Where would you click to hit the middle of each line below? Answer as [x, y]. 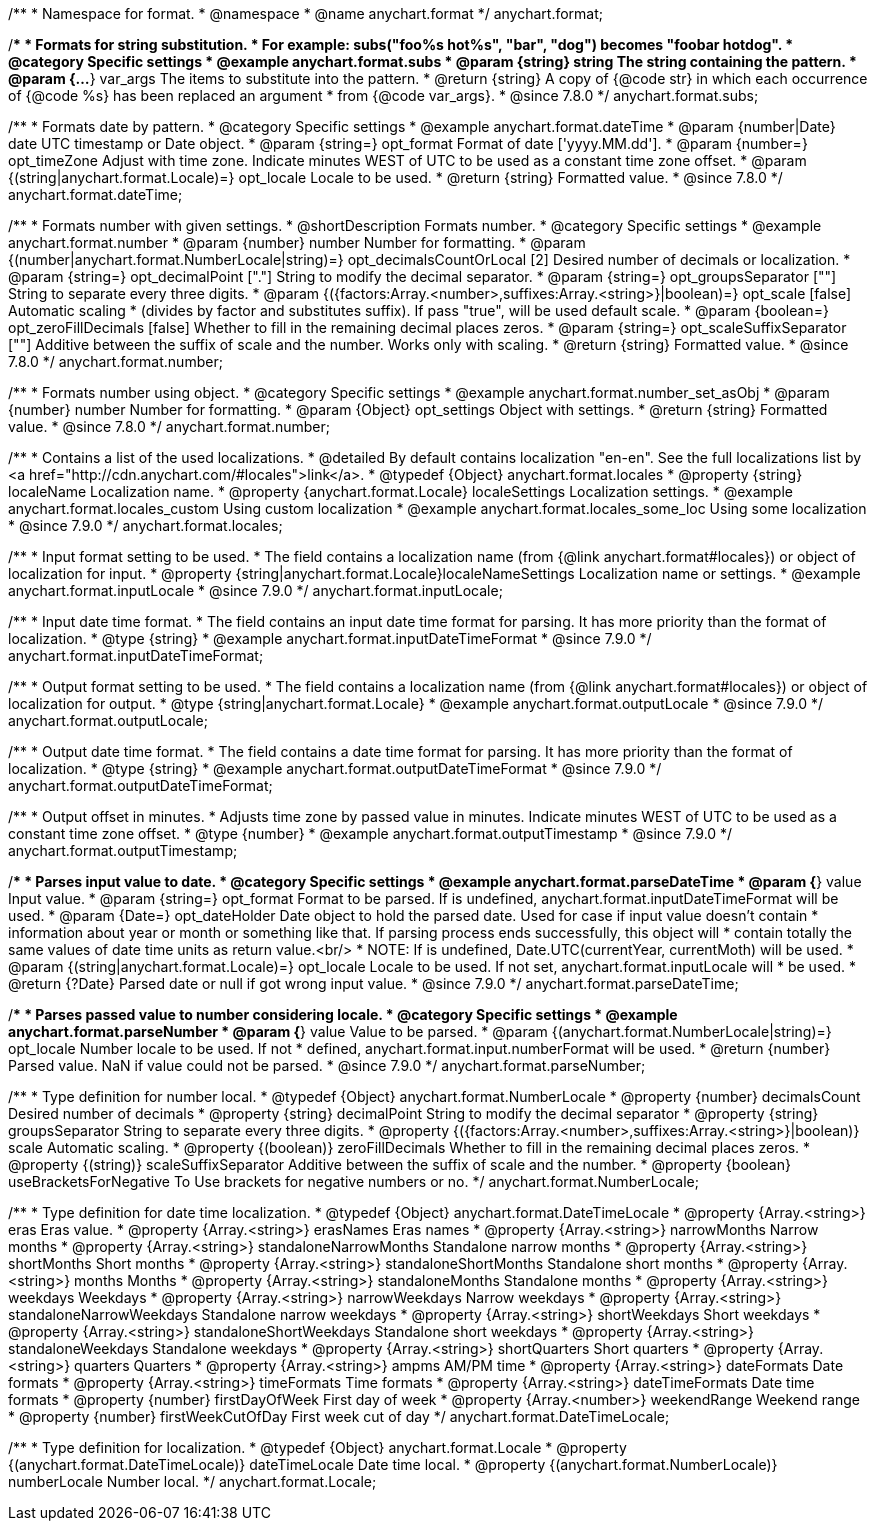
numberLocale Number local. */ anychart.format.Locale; [192, 1481]
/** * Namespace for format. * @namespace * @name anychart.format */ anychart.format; [306, 13]
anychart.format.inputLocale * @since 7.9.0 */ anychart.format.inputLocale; [255, 590]
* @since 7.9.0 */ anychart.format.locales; [145, 525]
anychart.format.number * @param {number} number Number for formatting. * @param [297, 242]
